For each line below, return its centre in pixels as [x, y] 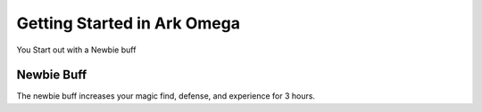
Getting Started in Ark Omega [129, 23]
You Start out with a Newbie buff [76, 50]
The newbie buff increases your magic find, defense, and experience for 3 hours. [166, 96]
